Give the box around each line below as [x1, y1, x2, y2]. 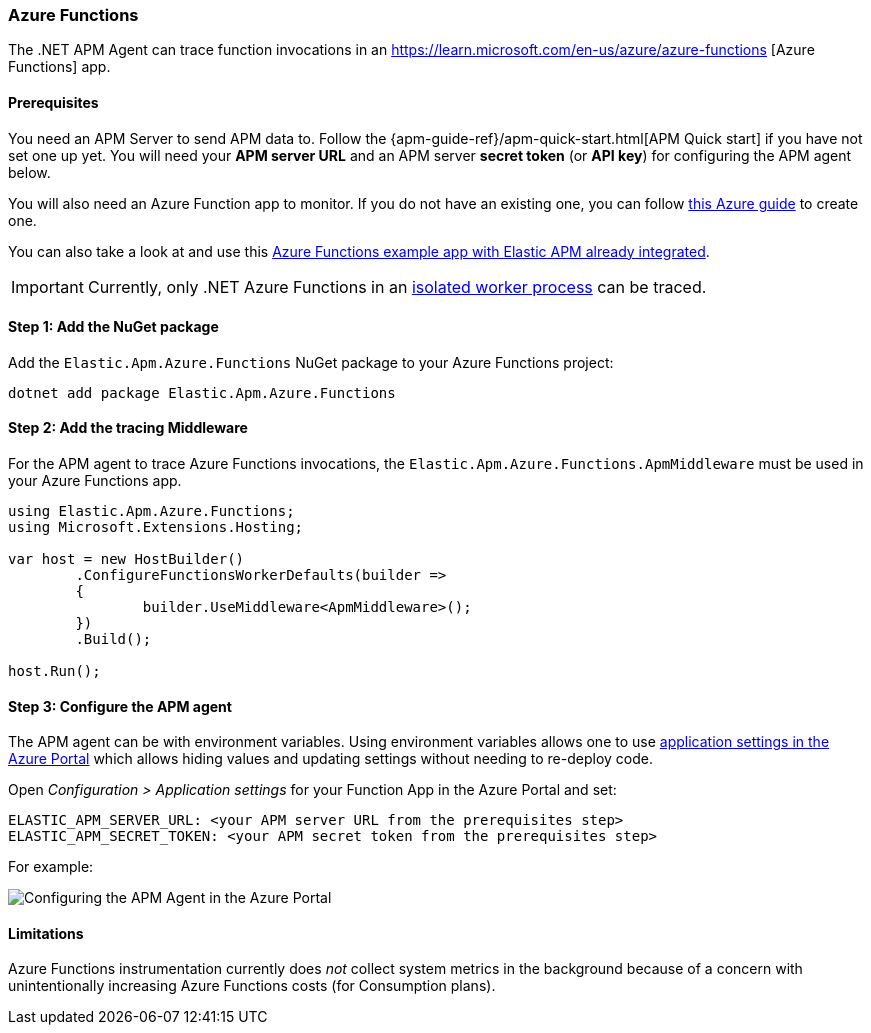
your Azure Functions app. [8, 472, 182, 490]
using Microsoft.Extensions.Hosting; [8, 519, 304, 536]
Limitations [8, 924, 84, 942]
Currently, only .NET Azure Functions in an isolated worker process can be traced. [87, 276, 707, 297]
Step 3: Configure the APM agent [8, 697, 232, 715]
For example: [8, 858, 94, 876]
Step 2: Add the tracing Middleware [8, 419, 248, 437]
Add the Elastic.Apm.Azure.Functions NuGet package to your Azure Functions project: [8, 353, 614, 371]
